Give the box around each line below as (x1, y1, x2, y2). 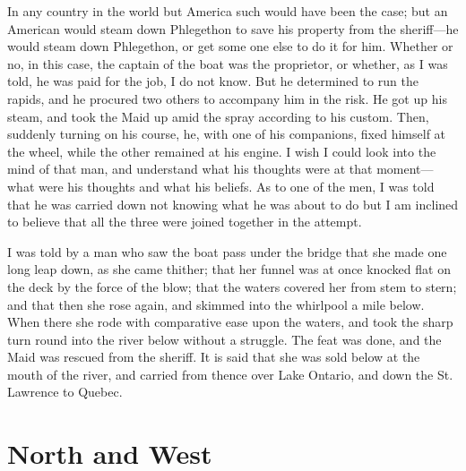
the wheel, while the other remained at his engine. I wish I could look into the (7, 141, 436, 160)
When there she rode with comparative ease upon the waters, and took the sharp (7, 313, 453, 331)
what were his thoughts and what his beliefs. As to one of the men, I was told (7, 176, 435, 195)
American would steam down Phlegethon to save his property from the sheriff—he (7, 19, 459, 38)
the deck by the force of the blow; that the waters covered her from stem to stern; (7, 277, 457, 295)
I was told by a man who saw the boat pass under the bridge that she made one (7, 242, 447, 261)
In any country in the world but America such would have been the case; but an (7, 2, 448, 20)
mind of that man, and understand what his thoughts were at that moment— (7, 159, 434, 178)
